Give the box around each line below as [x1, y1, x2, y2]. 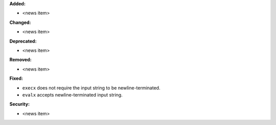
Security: [9, 101, 30, 107]
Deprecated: [9, 38, 37, 44]
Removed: [9, 56, 32, 63]
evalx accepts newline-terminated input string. [22, 91, 123, 98]
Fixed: [9, 75, 23, 81]
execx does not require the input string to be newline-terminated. [22, 84, 160, 91]
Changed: [9, 19, 31, 25]
